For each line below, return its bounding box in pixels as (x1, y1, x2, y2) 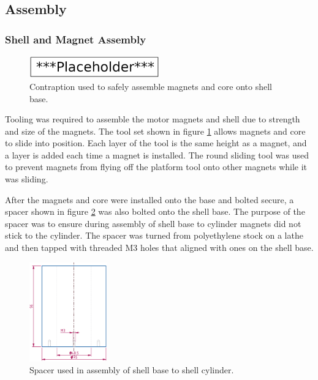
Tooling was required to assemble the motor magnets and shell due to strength (5, 113, 300, 125)
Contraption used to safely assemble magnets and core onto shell (29, 80, 273, 92)
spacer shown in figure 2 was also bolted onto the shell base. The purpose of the (5, 205, 305, 218)
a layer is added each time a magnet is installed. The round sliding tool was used (5, 148, 309, 161)
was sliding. (5, 173, 48, 185)
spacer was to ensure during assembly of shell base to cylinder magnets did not (5, 217, 301, 229)
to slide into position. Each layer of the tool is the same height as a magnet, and (5, 136, 307, 149)
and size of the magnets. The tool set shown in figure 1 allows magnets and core (5, 124, 306, 137)
